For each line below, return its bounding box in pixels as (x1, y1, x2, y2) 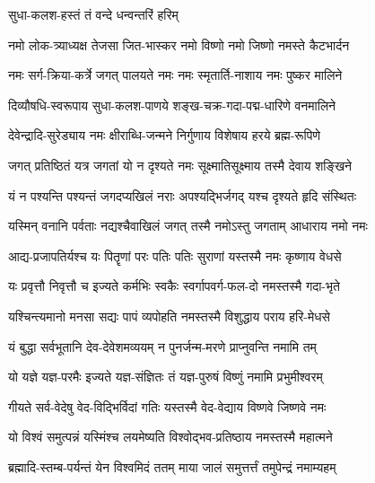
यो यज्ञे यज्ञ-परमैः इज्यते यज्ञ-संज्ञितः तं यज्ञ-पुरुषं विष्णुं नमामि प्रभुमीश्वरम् (8, 367, 323, 386)
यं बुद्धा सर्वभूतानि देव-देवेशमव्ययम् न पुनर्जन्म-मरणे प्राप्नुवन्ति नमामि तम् (8, 337, 317, 356)
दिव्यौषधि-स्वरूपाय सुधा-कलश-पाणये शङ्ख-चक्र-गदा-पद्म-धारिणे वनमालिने (8, 95, 336, 114)
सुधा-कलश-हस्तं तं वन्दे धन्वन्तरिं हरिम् (8, 5, 179, 23)
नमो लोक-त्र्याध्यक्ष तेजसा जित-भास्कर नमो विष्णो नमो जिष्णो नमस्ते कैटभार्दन (8, 35, 350, 54)
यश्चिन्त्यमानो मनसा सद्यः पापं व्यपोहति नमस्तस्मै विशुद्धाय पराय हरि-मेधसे (8, 306, 330, 325)
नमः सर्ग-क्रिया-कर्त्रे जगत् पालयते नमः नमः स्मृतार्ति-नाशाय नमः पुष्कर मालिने (8, 66, 343, 84)
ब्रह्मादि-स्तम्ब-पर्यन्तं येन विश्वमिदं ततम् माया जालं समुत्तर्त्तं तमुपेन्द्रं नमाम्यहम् (8, 457, 336, 476)
